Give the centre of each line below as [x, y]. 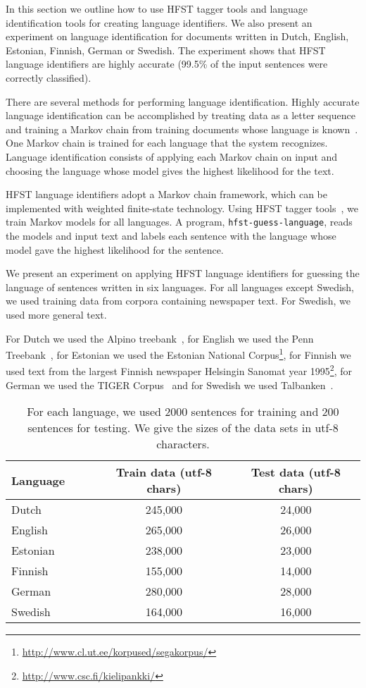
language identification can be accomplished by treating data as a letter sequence [181, 115]
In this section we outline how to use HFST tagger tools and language [157, 8]
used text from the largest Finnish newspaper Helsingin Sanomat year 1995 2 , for [179, 370]
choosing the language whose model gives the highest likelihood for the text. [170, 170]
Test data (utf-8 [296, 472]
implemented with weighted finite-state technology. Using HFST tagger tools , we [182, 208]
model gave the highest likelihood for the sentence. [115, 249]
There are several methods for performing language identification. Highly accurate [183, 101]
